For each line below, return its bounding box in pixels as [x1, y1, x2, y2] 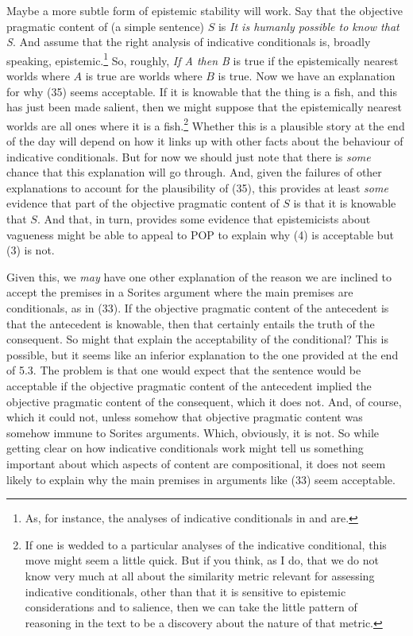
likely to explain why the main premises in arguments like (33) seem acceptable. [6, 471, 396, 487]
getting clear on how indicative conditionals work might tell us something [6, 440, 364, 456]
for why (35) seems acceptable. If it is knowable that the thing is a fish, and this [6, 83, 398, 99]
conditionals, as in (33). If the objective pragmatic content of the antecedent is [6, 300, 389, 316]
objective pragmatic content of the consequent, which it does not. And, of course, [6, 393, 402, 409]
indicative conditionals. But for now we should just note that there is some [6, 148, 371, 165]
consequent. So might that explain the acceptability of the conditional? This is [6, 331, 388, 347]
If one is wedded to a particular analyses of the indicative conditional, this [25, 536, 387, 553]
